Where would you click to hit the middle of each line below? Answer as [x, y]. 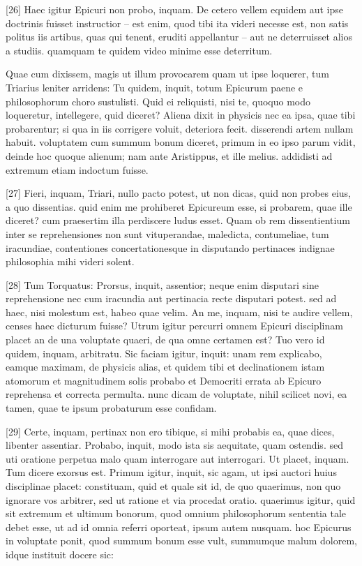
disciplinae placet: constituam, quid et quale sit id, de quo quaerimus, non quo [173, 486]
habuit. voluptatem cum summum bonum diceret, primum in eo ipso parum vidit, [181, 142]
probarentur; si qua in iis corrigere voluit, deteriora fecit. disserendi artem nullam [180, 128]
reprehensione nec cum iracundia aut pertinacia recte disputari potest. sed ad [171, 298]
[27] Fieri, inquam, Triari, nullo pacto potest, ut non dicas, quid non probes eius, [179, 193]
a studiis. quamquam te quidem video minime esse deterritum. [139, 50]
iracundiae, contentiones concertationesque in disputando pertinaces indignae [170, 247]
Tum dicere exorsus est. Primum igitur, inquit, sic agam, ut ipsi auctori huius [171, 472]
